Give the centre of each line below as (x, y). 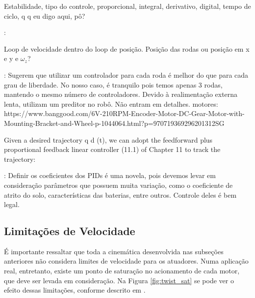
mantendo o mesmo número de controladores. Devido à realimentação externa (121, 94)
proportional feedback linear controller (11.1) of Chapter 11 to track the (112, 149)
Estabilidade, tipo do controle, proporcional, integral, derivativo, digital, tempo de (127, 6)
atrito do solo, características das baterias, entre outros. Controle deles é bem (120, 194)
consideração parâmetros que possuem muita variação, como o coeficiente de (118, 185)
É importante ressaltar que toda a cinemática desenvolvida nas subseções (114, 251)
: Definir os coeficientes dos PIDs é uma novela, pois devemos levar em (110, 175)
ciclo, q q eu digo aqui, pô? (45, 15)
